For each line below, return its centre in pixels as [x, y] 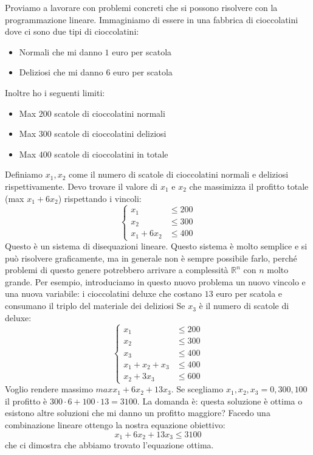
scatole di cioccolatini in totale [111, 154]
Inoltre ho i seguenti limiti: [55, 92]
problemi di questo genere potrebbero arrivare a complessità [117, 270]
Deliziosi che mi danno [61, 72]
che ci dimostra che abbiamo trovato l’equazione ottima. [109, 445]
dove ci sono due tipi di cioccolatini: [72, 31]
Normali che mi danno [60, 51]
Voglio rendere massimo [49, 389]
